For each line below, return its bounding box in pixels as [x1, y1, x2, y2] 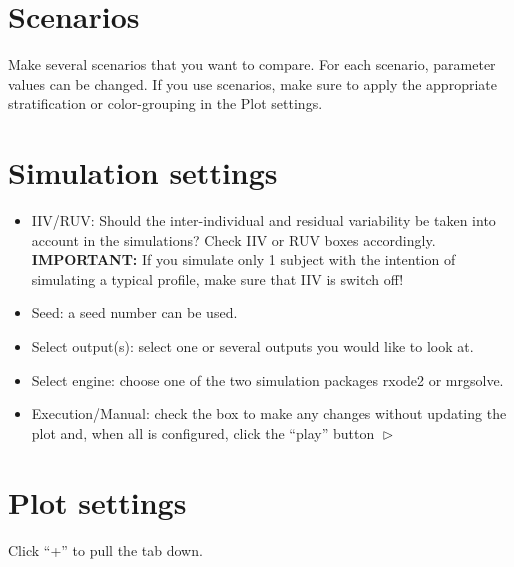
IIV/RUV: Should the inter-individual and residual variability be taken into [31, 210, 496, 231]
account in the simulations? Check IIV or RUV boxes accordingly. [31, 229, 436, 250]
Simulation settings [8, 152, 278, 193]
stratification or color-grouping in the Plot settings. [8, 93, 323, 114]
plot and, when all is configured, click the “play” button [31, 422, 375, 443]
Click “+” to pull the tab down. [8, 539, 203, 560]
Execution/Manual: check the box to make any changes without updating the [31, 403, 507, 424]
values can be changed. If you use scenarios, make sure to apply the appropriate [8, 73, 497, 94]
